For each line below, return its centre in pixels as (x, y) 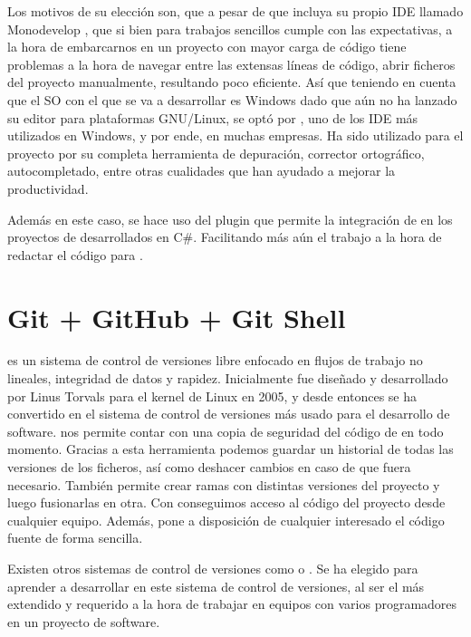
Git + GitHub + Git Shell (177, 317)
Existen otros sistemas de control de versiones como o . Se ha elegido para (213, 568)
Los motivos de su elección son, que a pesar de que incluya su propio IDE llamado (235, 11)
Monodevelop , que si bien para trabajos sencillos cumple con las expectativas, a (230, 29)
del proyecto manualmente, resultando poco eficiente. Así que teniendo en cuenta (232, 82)
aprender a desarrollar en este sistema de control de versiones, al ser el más (216, 586)
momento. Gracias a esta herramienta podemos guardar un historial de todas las (231, 449)
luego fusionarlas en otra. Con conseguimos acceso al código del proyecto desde (226, 502)
